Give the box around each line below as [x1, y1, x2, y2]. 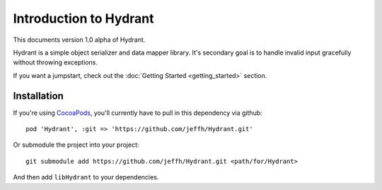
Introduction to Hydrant [13, 11, 155, 26]
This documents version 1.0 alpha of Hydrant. [13, 35, 146, 44]
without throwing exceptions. [13, 58, 98, 67]
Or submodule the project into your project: [13, 140, 139, 149]
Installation [13, 89, 64, 102]
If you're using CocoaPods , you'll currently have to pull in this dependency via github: [13, 108, 263, 117]
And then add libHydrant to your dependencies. [13, 173, 159, 181]
